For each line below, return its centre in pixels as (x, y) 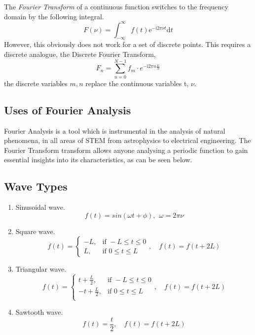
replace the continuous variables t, (137, 83)
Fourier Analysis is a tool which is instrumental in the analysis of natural (115, 130)
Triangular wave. (41, 269)
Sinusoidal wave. (40, 207)
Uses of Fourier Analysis (68, 110)
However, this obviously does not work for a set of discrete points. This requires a (127, 44)
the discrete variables (36, 83)
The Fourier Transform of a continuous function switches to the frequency (116, 6)
